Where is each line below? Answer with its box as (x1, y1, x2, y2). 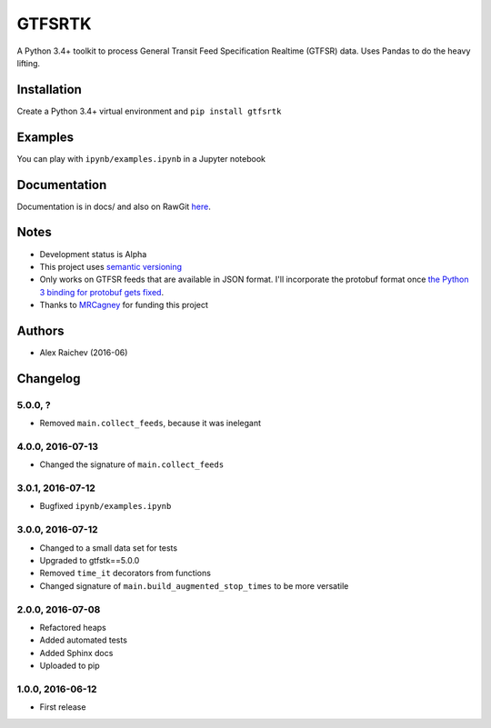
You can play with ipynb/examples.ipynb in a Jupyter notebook (16, 153, 266, 164)
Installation (16, 82, 82, 97)
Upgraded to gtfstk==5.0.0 (39, 555, 140, 565)
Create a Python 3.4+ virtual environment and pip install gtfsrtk (16, 105, 282, 116)
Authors (16, 323, 65, 338)
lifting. (16, 57, 41, 68)
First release (39, 702, 86, 713)
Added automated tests (39, 634, 127, 645)
